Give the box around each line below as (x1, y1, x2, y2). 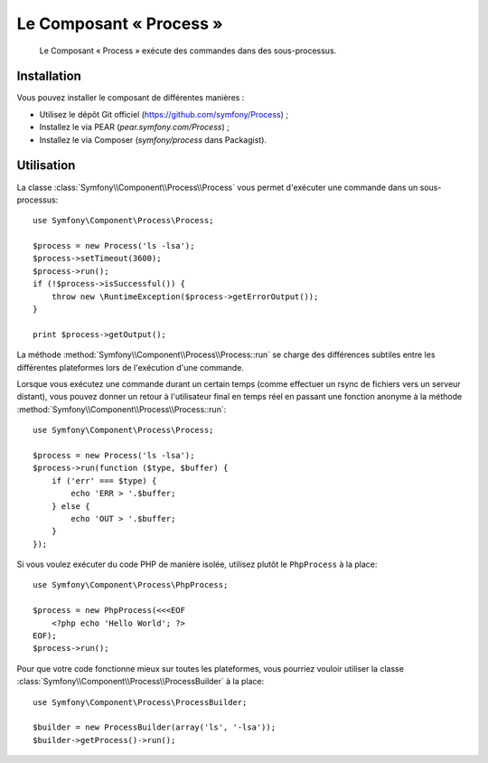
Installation (16, 69, 81, 84)
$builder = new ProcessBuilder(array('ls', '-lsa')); (33, 722, 276, 732)
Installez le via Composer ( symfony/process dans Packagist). (39, 134, 267, 145)
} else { (51, 501, 90, 511)
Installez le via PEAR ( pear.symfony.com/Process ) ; (39, 122, 230, 133)
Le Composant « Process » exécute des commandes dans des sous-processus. (39, 45, 337, 56)
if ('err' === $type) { (51, 476, 157, 485)
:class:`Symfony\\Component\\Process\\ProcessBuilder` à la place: (16, 676, 265, 687)
